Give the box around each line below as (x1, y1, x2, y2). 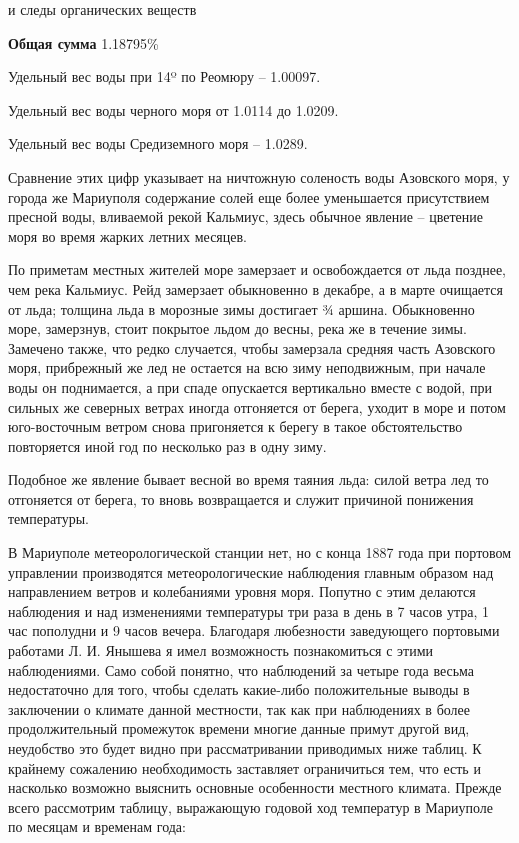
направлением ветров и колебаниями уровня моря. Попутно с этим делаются (8, 581, 476, 602)
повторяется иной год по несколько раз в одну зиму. (8, 435, 327, 456)
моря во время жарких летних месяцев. (8, 225, 248, 246)
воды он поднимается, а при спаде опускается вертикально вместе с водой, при (8, 376, 492, 397)
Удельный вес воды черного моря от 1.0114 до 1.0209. (8, 99, 339, 120)
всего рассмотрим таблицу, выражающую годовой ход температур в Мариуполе (8, 796, 493, 817)
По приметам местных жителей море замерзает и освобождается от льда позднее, (8, 259, 506, 280)
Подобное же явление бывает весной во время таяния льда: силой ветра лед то (8, 469, 489, 490)
